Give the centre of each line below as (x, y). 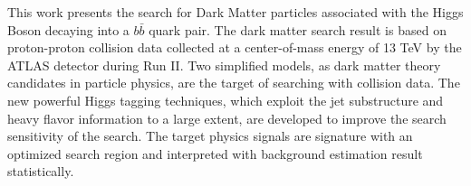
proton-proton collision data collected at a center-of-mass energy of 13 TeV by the (235, 47)
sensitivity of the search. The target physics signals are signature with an (210, 136)
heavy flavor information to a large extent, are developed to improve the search (227, 118)
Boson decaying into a (68, 29)
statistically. (41, 171)
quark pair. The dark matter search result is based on (298, 29)
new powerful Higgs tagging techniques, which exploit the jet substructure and (226, 100)
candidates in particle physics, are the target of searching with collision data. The (234, 83)
